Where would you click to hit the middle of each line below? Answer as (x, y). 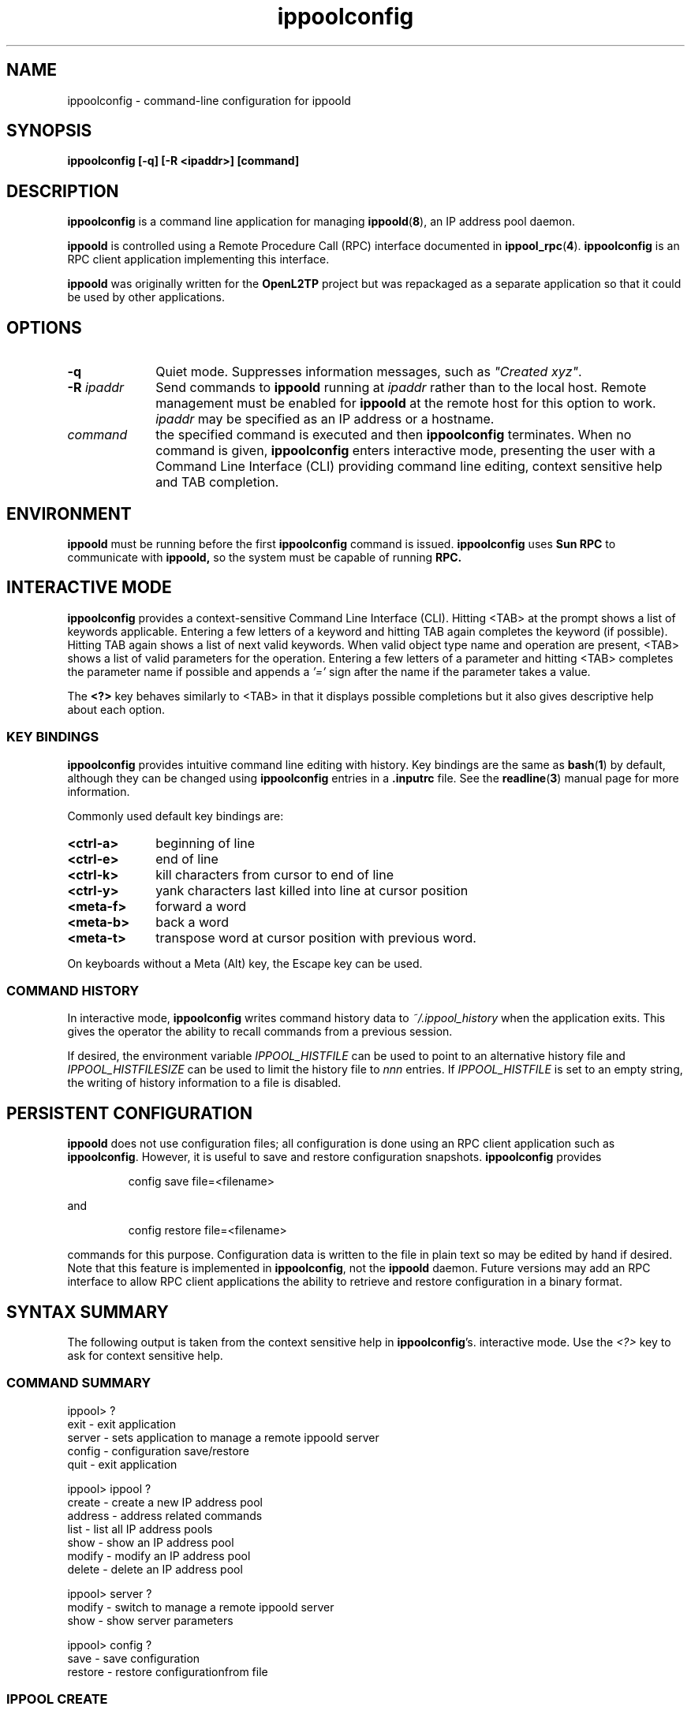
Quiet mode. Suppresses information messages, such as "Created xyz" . (369, 372)
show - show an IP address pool (151, 1542)
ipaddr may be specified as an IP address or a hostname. (325, 419)
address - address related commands (165, 1515)
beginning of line (205, 843)
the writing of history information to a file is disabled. (204, 1083)
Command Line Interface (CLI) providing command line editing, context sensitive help (409, 467)
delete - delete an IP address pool (155, 1569)
